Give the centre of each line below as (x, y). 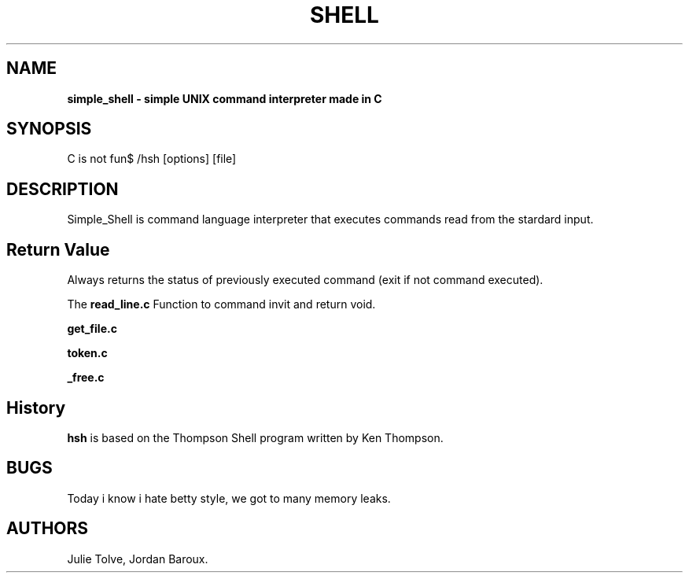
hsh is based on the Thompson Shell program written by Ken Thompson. (255, 437)
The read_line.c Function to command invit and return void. (221, 304)
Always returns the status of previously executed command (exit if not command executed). (305, 280)
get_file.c (92, 329)
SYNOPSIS (49, 129)
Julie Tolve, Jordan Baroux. (138, 559)
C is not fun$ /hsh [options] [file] (152, 159)
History (36, 408)
